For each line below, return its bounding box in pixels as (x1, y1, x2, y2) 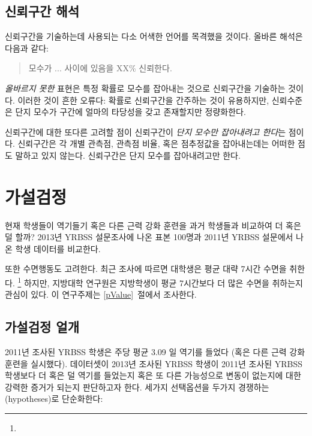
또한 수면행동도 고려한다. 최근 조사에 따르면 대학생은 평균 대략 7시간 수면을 (5, 262, 287, 275)
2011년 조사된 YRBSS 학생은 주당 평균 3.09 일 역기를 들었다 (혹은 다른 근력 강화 (5, 346, 305, 358)
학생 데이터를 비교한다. (15, 242, 101, 255)
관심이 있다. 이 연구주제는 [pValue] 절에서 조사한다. (5, 288, 197, 301)
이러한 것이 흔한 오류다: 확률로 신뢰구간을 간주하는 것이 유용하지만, (17, 93, 269, 106)
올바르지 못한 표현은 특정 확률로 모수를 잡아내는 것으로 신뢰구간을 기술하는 (5, 81, 286, 94)
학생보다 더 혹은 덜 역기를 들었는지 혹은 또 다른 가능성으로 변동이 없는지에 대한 (5, 369, 301, 381)
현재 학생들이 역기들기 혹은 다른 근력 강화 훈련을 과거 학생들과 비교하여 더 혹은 (5, 219, 301, 231)
